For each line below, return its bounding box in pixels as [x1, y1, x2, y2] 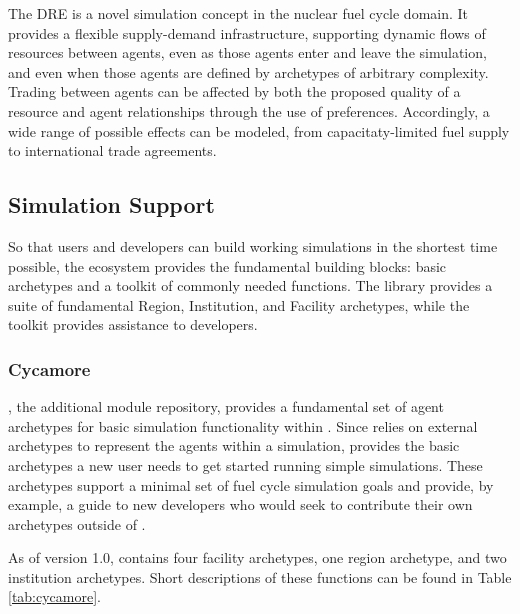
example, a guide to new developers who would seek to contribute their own [8, 494, 473, 515]
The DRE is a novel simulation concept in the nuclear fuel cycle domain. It [8, 3, 469, 23]
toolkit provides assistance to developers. [8, 314, 258, 335]
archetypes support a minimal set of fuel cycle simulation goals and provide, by [8, 474, 494, 495]
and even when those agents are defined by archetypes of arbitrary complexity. [8, 61, 489, 82]
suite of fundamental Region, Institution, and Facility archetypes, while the [8, 294, 470, 315]
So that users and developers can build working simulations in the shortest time [8, 235, 498, 256]
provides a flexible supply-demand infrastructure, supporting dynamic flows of [8, 22, 486, 43]
